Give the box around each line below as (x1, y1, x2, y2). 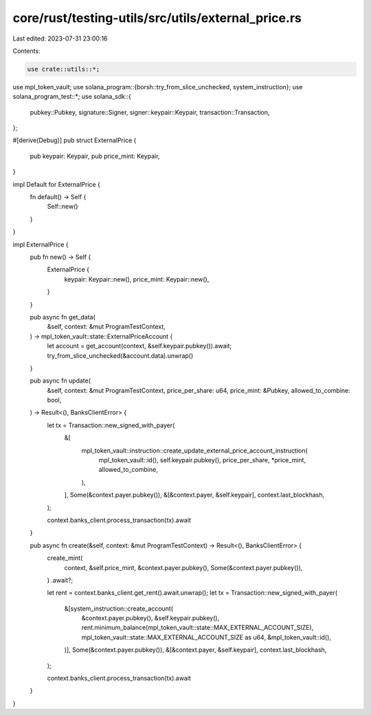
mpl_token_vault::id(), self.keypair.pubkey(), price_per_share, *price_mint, (98, 456, 306, 464)
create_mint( (47, 554, 83, 563)
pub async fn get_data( (30, 313, 95, 321)
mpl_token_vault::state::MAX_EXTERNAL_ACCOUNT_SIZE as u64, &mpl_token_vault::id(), (81, 633, 331, 642)
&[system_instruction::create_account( (64, 604, 174, 613)
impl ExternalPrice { (12, 240, 69, 249)
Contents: (12, 47, 41, 55)
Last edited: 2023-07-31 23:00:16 (12, 34, 108, 43)
